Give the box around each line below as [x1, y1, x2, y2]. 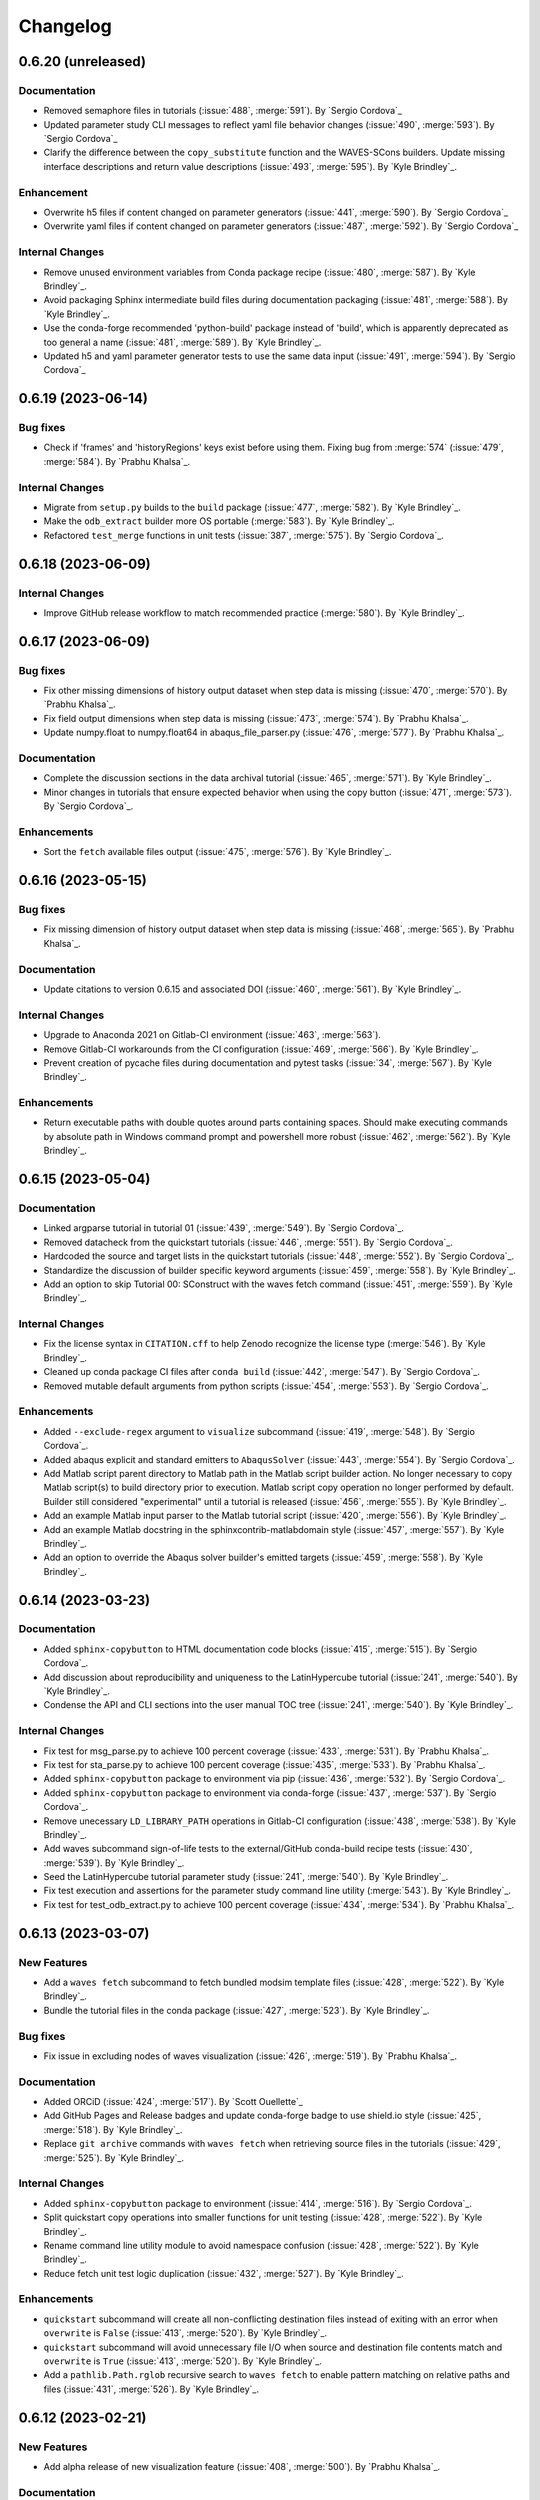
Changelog [18, 15, 112, 37]
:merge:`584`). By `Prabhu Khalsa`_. [43, 455, 191, 467]
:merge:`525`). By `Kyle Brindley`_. [43, 2151, 185, 2164]
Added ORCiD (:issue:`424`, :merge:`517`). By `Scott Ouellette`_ [43, 2096, 304, 2108]
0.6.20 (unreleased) [18, 53, 147, 70]
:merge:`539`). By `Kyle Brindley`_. [43, 1856, 185, 1869]
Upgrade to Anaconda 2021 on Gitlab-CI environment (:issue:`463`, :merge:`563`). [43, 1029, 382, 1041]
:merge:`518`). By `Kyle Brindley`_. [43, 2123, 183, 2135]
